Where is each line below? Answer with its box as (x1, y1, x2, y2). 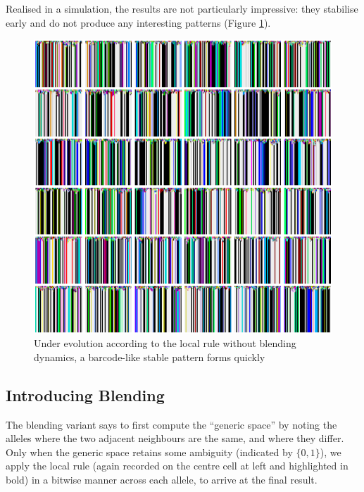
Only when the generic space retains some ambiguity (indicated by (6, 444, 293, 459)
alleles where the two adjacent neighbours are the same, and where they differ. (6, 431, 344, 446)
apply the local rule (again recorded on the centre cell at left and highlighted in (6, 458, 349, 473)
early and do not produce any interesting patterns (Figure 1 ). (6, 15, 271, 30)
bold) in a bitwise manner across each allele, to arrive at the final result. (6, 472, 318, 486)
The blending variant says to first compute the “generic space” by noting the (6, 417, 337, 431)
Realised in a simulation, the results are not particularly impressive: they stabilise (6, 1, 358, 15)
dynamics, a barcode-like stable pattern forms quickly (34, 349, 265, 364)
